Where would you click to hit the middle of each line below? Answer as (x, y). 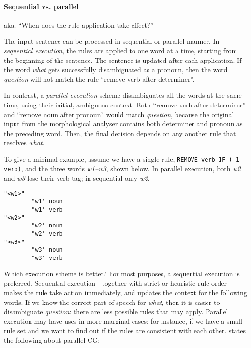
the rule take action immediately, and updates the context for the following (136, 292)
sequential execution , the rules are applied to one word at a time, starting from (121, 50)
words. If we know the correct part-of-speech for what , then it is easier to (112, 302)
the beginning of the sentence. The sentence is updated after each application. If (123, 60)
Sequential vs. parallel (41, 6)
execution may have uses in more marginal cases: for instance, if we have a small (123, 321)
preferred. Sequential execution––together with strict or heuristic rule (107, 283)
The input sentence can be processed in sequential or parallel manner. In (112, 41)
